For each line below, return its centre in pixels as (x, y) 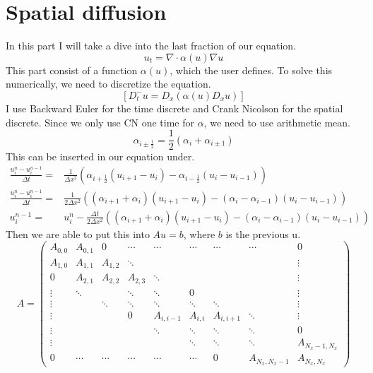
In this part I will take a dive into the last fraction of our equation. (151, 46)
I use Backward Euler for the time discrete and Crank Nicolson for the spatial (174, 108)
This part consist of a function (72, 70)
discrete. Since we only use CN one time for (100, 122)
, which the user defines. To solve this (251, 70)
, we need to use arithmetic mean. (277, 122)
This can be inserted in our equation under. (100, 156)
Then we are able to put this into (78, 233)
